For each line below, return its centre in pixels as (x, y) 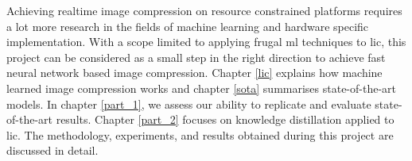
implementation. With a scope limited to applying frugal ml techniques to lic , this (206, 42)
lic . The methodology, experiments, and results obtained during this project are (200, 134)
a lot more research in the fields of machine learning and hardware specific (188, 26)
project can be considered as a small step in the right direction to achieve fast (196, 57)
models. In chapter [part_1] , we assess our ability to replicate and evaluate (189, 103)
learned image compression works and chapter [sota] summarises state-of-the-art (202, 88)
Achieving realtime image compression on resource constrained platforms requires (204, 10)
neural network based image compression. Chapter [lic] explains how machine (194, 73)
